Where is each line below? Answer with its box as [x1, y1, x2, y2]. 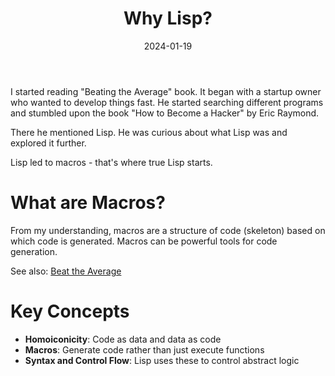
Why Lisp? [123, 7, 213, 30]
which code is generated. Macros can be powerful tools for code [10, 235, 278, 247]
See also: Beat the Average [10, 265, 122, 277]
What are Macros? [10, 192, 166, 214]
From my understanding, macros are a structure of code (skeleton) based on [10, 224, 326, 236]
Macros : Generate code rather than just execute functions [24, 343, 265, 356]
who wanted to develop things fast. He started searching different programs [10, 96, 324, 108]
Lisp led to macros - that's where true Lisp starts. [10, 156, 213, 168]
